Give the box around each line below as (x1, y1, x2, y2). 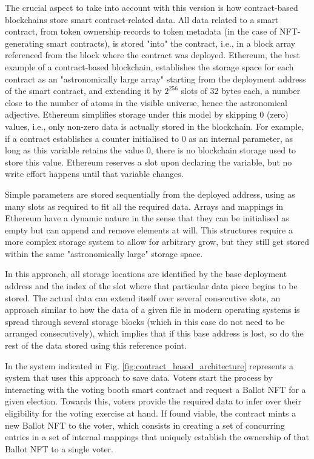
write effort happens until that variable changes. (5, 167, 184, 180)
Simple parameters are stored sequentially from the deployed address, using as (5, 187, 295, 200)
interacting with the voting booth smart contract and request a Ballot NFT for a (5, 383, 306, 395)
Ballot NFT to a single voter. (5, 442, 113, 455)
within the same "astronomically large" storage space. (5, 247, 203, 260)
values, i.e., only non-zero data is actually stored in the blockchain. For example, (5, 119, 304, 132)
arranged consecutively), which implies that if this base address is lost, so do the (5, 327, 304, 340)
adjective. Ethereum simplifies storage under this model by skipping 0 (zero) (5, 108, 289, 121)
